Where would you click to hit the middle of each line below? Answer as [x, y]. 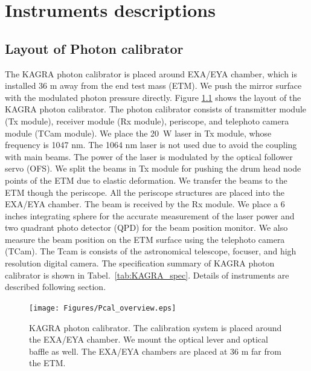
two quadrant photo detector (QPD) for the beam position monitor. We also [146, 227]
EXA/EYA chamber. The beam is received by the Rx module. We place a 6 [145, 204]
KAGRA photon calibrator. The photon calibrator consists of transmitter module [156, 109]
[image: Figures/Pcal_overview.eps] [103, 308]
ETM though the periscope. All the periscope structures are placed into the [145, 192]
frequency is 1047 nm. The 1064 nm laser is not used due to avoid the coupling [151, 145]
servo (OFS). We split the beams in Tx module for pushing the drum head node [153, 168]
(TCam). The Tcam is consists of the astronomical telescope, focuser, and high [151, 251]
